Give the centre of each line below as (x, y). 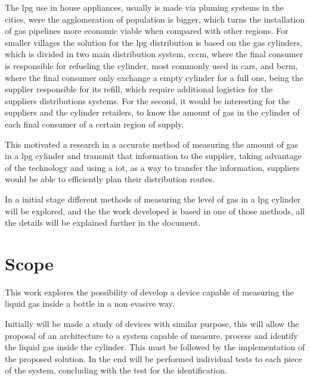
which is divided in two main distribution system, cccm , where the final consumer (154, 54)
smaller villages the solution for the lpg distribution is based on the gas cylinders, (154, 42)
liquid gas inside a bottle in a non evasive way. (90, 303)
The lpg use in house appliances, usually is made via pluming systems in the (144, 7)
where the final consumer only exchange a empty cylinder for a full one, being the (154, 77)
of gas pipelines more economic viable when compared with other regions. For (147, 31)
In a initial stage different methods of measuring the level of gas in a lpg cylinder (153, 199)
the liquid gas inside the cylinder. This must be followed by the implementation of (155, 347)
